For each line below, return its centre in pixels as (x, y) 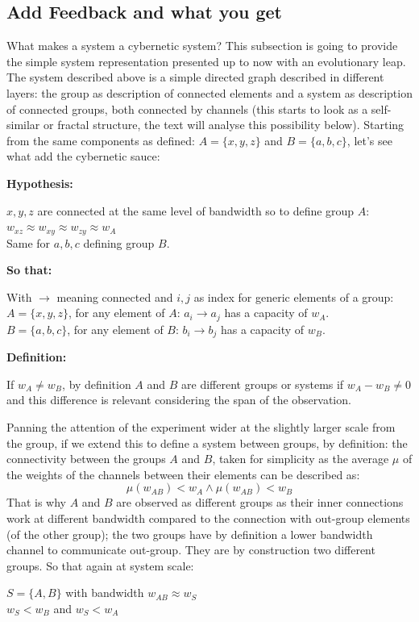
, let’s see (369, 140)
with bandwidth (105, 593)
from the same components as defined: (101, 140)
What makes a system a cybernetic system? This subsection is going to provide (202, 46)
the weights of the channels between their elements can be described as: (183, 474)
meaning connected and (115, 296)
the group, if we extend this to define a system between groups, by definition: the (207, 442)
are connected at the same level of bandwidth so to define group (196, 210)
